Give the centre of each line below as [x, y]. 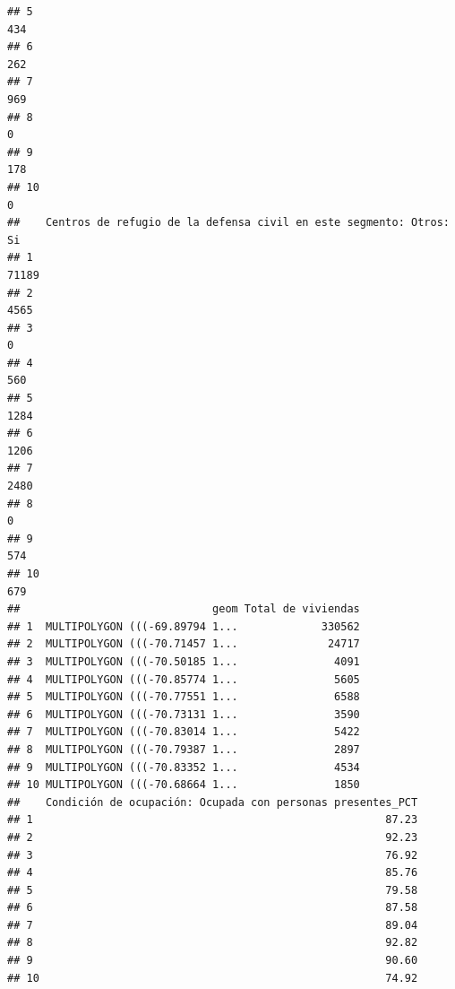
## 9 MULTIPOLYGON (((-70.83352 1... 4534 [184, 767]
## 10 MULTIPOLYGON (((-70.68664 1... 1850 [184, 785]
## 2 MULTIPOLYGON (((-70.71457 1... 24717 [184, 644]
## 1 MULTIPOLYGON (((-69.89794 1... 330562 [184, 626]
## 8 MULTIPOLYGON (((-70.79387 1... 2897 [184, 749]
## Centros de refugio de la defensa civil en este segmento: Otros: [228, 223]
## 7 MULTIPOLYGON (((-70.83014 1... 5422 [184, 732]
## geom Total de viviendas [184, 609]
